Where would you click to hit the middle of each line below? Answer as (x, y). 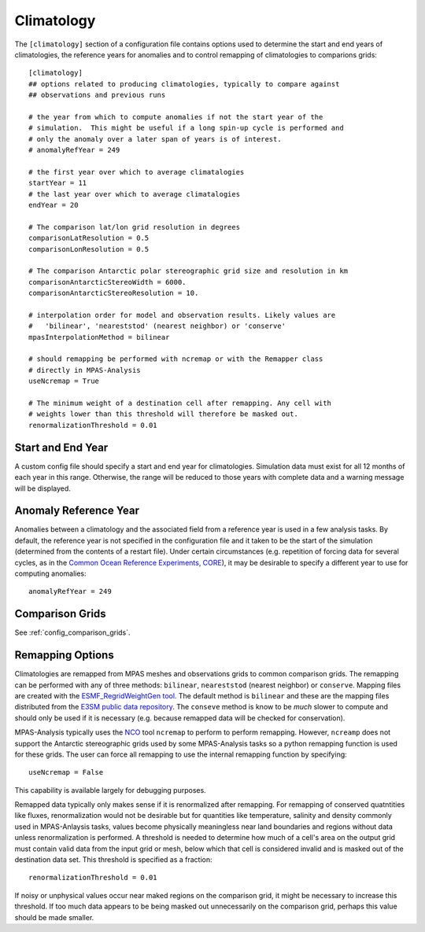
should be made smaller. (54, 917)
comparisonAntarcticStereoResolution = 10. (114, 293)
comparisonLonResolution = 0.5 (89, 249)
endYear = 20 (54, 205)
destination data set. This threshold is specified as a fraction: (113, 860)
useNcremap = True (64, 381)
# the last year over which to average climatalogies (134, 194)
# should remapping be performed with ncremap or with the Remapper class (176, 359)
